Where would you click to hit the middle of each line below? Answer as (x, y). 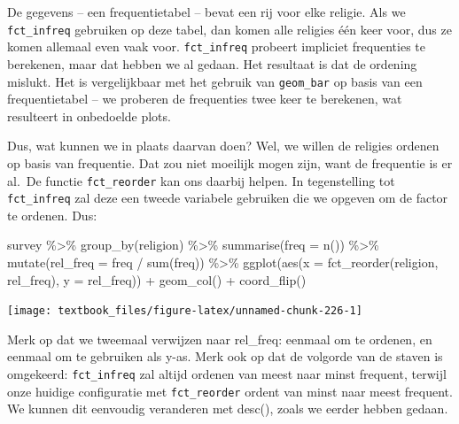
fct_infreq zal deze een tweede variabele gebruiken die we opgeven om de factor (228, 198)
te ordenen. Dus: (52, 215)
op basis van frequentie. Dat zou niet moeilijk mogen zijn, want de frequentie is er (230, 162)
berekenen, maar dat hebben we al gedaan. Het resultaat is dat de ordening (212, 63)
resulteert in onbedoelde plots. (89, 116)
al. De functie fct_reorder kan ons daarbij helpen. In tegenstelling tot (201, 180)
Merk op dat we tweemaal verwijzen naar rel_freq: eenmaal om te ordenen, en (220, 339)
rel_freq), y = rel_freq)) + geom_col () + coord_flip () (157, 279)
